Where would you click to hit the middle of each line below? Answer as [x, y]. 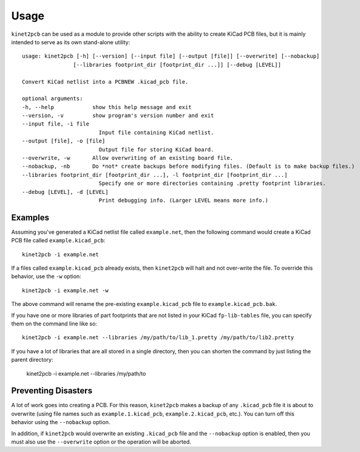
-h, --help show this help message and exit [107, 107]
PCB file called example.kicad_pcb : [58, 241]
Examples [30, 217]
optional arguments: [53, 99]
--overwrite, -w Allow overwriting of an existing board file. [128, 158]
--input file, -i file [56, 124]
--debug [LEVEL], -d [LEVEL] [65, 192]
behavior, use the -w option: [46, 276]
